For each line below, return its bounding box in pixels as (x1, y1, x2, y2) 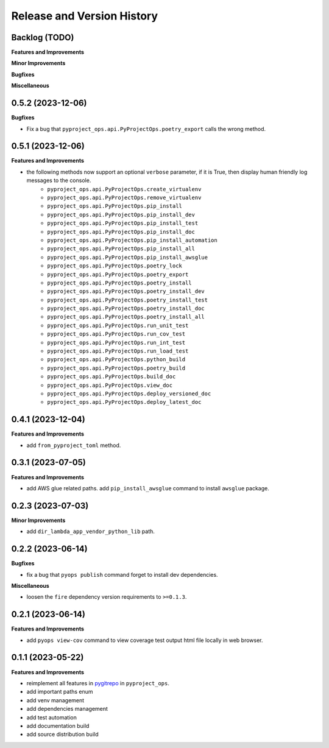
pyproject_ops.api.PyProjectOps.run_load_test (47, 348, 189, 355)
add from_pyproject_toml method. (26, 442, 121, 449)
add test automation (26, 713, 77, 721)
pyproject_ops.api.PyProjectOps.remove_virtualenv (47, 194, 202, 201)
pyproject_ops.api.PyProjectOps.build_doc (47, 373, 176, 380)
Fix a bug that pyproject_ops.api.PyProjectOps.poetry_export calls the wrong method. (26, 125, 266, 132)
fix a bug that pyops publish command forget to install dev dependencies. (26, 571, 219, 578)
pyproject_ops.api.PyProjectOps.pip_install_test (47, 220, 199, 227)
